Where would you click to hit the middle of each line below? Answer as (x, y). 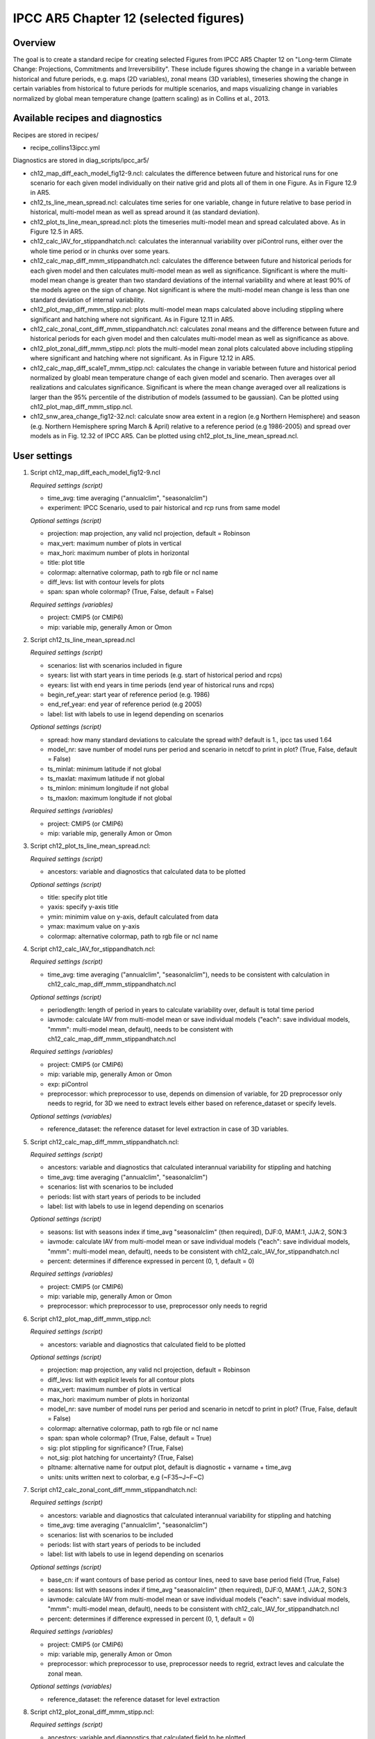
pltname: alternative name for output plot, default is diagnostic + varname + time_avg (169, 1467)
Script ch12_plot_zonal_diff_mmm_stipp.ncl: (92, 1712)
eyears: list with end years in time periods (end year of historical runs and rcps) (161, 684)
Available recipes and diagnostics (87, 118)
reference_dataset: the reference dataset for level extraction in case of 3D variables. (168, 1129)
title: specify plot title (77, 897)
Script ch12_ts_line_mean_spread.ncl (83, 640)
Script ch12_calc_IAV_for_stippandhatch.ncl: (93, 949)
